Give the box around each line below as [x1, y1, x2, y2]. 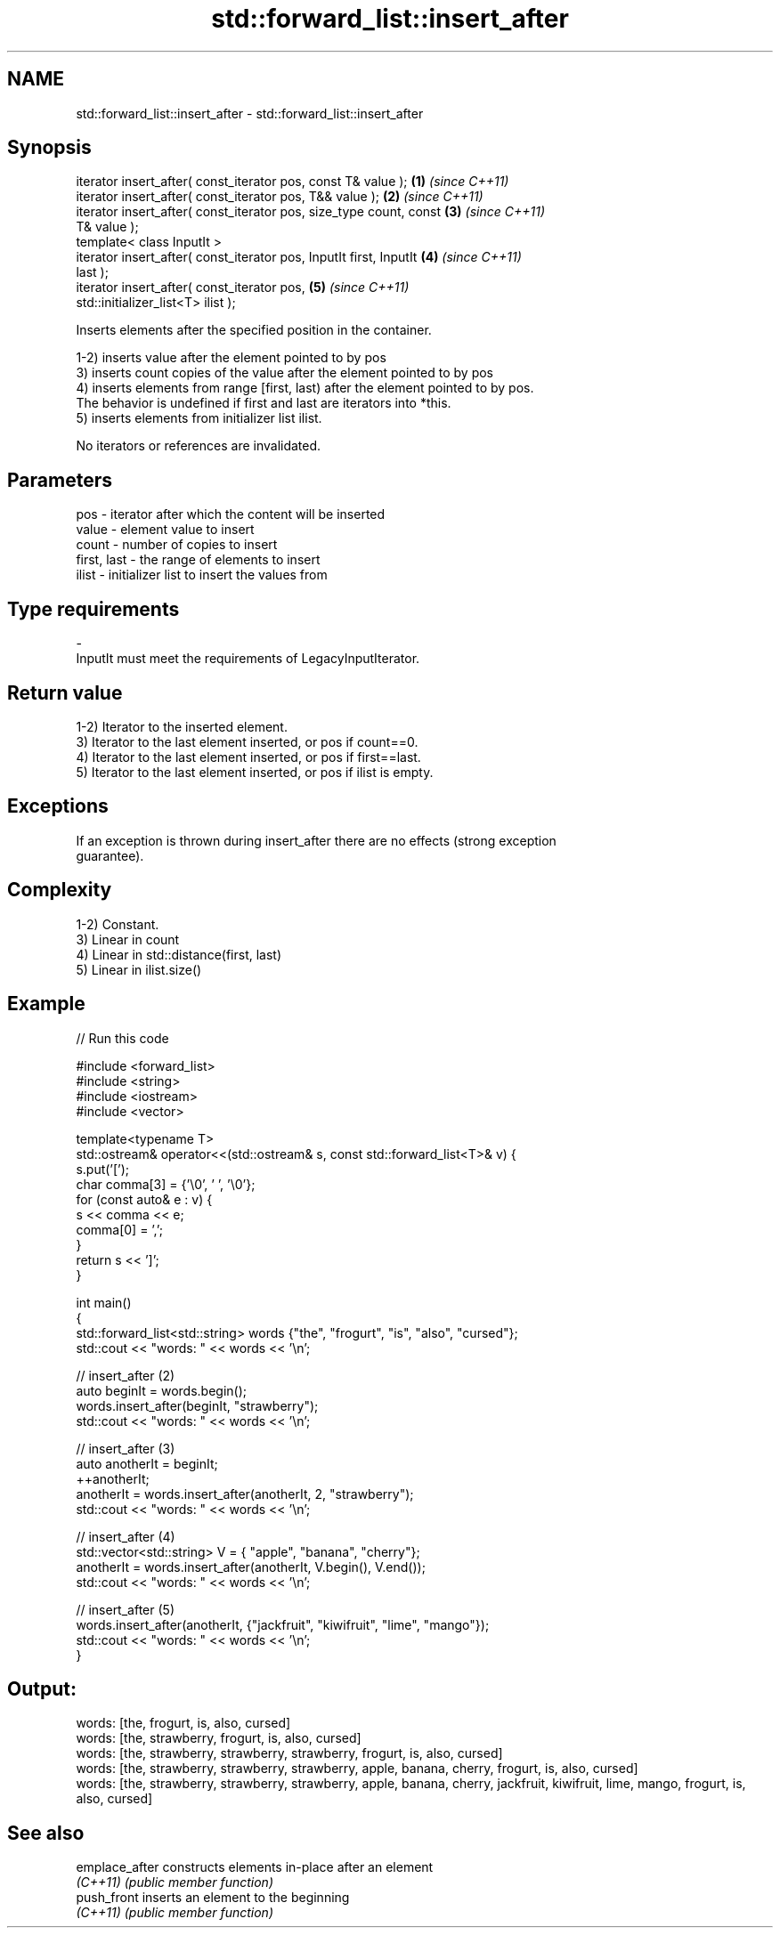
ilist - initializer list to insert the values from [76, 567, 328, 583]
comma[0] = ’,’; [76, 1221, 163, 1237]
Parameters [7, 468, 112, 491]
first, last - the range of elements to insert [76, 552, 321, 568]
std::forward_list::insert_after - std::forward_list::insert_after [76, 105, 424, 121]
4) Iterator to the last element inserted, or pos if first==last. [76, 749, 421, 765]
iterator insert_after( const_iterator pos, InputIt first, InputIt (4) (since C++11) [76, 249, 522, 265]
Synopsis [7, 136, 92, 159]
